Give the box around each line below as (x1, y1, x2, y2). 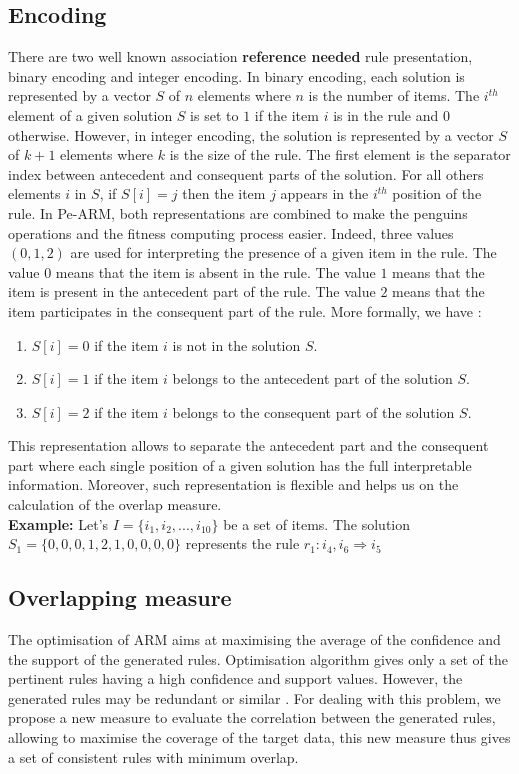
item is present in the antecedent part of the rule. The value (8, 281, 376, 302)
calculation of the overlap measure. (8, 494, 222, 515)
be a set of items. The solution (223, 513, 411, 534)
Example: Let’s (8, 513, 109, 534)
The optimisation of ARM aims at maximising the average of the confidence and (8, 629, 501, 650)
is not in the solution (172, 334, 301, 355)
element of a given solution (8, 104, 173, 125)
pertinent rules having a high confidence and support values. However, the (8, 668, 463, 689)
